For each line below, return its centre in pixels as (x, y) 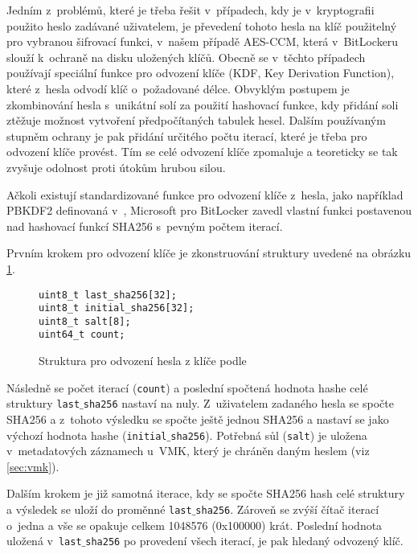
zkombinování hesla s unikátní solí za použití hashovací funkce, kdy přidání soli (203, 104)
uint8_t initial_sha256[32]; (117, 308)
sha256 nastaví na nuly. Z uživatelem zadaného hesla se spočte (238, 403)
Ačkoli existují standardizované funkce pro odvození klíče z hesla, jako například (205, 194)
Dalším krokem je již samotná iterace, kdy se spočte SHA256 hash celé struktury (206, 493)
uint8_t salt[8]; (85, 321)
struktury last (43, 403)
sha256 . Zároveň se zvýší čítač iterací (287, 509)
